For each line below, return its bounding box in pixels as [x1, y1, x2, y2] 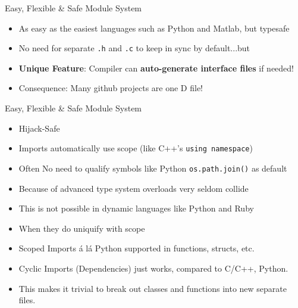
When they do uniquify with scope [18, 222, 145, 234]
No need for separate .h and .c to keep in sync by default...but [18, 42, 250, 54]
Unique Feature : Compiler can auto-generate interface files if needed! [18, 61, 294, 74]
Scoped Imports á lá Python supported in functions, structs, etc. [18, 242, 255, 254]
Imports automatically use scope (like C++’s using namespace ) [18, 142, 253, 154]
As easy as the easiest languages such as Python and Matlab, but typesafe [18, 21, 290, 34]
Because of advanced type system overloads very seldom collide [18, 182, 249, 194]
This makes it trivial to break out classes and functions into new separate [18, 282, 287, 294]
